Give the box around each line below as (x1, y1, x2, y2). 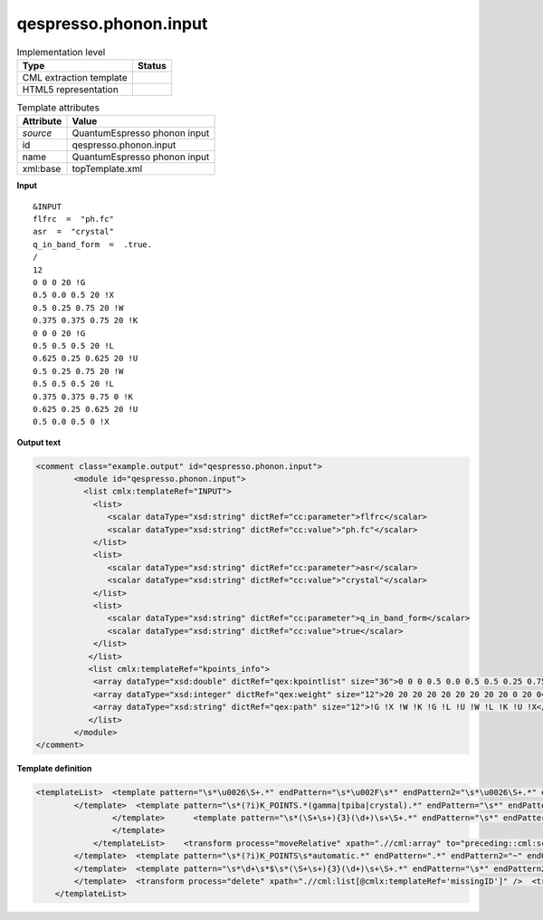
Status (137, 59, 167, 72)
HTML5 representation (22, 82, 119, 95)
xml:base (22, 163, 62, 176)
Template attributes (16, 101, 100, 114)
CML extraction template (22, 71, 128, 83)
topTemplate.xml (71, 163, 143, 176)
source (22, 127, 52, 139)
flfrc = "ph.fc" (33, 214, 115, 225)
